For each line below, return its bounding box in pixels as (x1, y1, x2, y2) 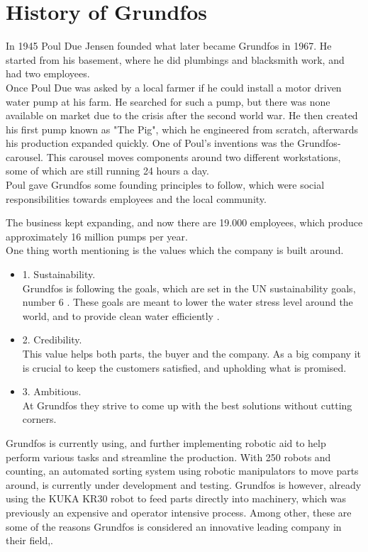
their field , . (6, 533, 53, 548)
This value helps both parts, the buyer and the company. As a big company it (22, 346, 361, 360)
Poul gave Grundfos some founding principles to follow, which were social (6, 177, 325, 192)
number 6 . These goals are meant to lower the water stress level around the (22, 294, 353, 309)
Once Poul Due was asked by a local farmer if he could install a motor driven (6, 79, 342, 94)
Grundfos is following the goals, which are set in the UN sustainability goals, (22, 280, 356, 295)
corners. (22, 412, 57, 426)
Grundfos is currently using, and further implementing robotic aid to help (6, 435, 326, 450)
